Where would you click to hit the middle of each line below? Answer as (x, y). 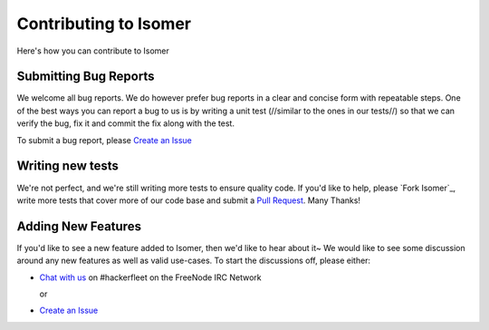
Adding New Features (79, 226)
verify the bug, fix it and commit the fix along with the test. (126, 123)
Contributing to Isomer (104, 24)
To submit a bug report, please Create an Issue (104, 140)
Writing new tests (68, 166)
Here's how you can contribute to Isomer (93, 51)
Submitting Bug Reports (86, 77)
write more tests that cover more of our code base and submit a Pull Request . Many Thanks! (189, 200)
